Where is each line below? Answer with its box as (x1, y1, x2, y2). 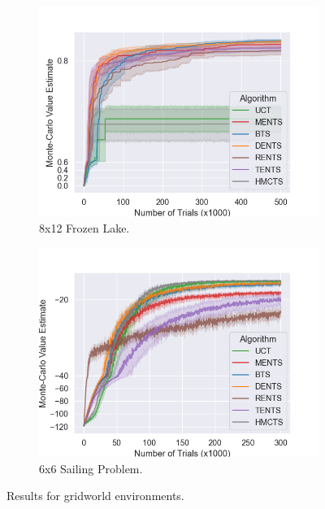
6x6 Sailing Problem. (39, 459, 143, 476)
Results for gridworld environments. (6, 487, 184, 504)
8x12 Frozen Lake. (39, 219, 130, 236)
